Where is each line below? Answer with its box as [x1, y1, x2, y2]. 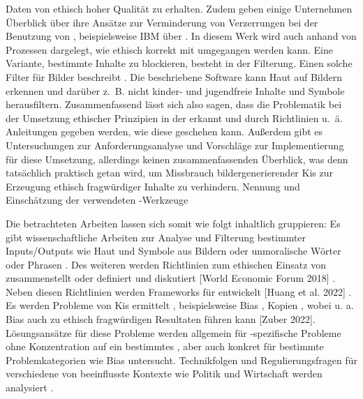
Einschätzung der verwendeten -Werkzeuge [6, 193, 188, 207]
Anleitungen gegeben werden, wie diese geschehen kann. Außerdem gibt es [6, 124, 323, 139]
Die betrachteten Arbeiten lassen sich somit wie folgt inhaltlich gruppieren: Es [6, 216, 341, 230]
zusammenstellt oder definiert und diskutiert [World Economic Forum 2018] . [6, 271, 336, 285]
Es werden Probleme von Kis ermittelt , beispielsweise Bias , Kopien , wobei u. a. [6, 298, 354, 313]
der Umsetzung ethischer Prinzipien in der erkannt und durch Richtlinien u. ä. [6, 110, 343, 125]
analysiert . [6, 380, 54, 395]
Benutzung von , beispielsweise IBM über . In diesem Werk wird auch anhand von [6, 29, 357, 43]
